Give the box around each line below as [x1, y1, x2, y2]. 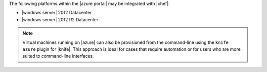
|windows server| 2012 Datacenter [21, 10, 92, 16]
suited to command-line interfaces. [22, 53, 94, 59]
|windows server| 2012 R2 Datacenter [21, 16, 98, 22]
